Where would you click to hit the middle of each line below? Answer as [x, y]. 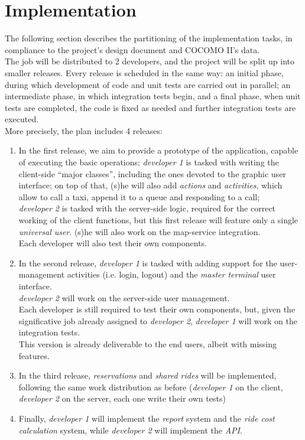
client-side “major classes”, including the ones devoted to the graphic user [152, 173]
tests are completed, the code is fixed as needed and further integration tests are [150, 107]
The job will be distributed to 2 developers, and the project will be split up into [150, 61]
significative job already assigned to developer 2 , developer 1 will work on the [158, 320]
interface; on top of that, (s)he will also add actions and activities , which [150, 185]
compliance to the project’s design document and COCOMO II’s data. [132, 49]
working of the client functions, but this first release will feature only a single [158, 220]
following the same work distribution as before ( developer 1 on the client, [151, 387]
